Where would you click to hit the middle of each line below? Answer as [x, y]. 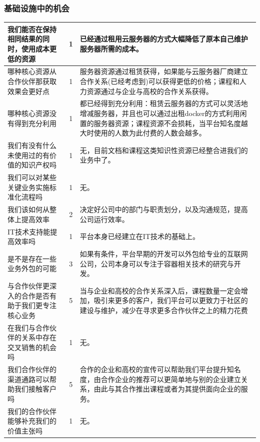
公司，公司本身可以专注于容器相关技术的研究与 [157, 263]
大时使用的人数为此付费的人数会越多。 [143, 133]
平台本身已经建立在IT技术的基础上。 [139, 236]
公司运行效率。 [104, 219]
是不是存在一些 [32, 258]
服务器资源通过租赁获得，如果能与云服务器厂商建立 [164, 71]
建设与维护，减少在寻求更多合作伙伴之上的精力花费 [164, 310]
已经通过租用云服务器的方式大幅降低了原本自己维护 [164, 39]
